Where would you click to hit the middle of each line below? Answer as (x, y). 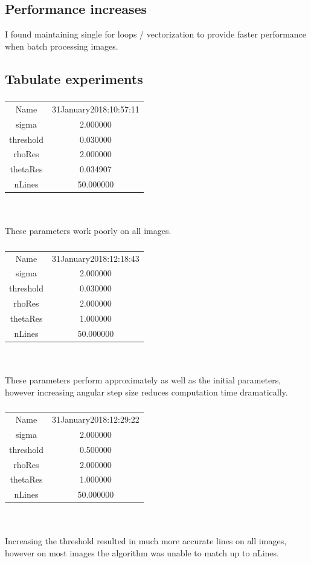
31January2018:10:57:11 (95, 109)
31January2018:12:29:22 (95, 419)
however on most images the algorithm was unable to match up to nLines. (142, 553)
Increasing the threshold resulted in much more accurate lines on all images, (146, 541)
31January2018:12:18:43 (95, 258)
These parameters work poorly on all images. (88, 231)
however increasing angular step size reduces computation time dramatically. (146, 392)
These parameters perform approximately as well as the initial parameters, (143, 380)
